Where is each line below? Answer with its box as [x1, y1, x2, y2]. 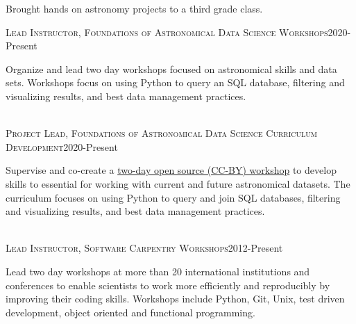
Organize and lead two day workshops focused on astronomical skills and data [6, 61, 337, 76]
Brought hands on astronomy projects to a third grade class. [6, 1, 263, 15]
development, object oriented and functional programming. [6, 305, 255, 319]
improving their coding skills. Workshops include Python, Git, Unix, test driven [6, 291, 345, 306]
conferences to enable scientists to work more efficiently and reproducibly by [6, 277, 330, 292]
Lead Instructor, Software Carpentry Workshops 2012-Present [6, 241, 283, 255]
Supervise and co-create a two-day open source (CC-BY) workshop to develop [6, 163, 337, 177]
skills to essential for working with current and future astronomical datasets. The [6, 176, 350, 191]
